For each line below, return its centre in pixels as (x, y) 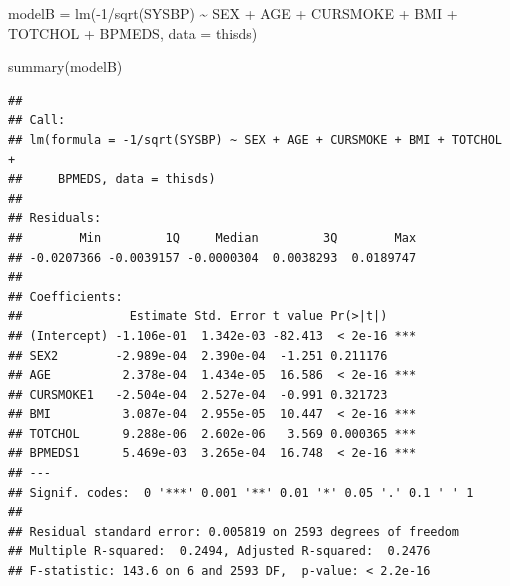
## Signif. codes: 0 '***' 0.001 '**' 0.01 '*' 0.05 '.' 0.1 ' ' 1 (241, 492)
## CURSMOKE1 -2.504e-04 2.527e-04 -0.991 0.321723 (198, 394)
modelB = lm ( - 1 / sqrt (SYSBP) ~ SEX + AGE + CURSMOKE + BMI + (233, 13)
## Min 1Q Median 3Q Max (212, 237)
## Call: (37, 120)
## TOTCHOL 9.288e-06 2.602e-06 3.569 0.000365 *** (212, 433)
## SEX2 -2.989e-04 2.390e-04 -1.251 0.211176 (198, 355)
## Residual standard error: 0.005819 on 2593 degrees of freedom (234, 531)
